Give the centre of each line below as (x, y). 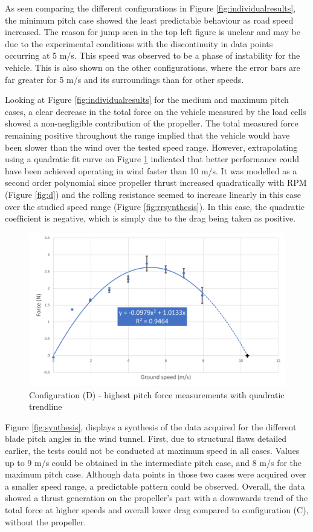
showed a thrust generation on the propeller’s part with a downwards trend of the (156, 498)
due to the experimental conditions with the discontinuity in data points (139, 43)
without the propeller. (46, 521)
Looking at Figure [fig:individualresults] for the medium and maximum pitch (147, 100)
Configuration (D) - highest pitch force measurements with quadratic (157, 394)
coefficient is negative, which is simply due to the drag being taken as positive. (150, 218)
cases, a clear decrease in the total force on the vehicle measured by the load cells (156, 111)
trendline (46, 406)
